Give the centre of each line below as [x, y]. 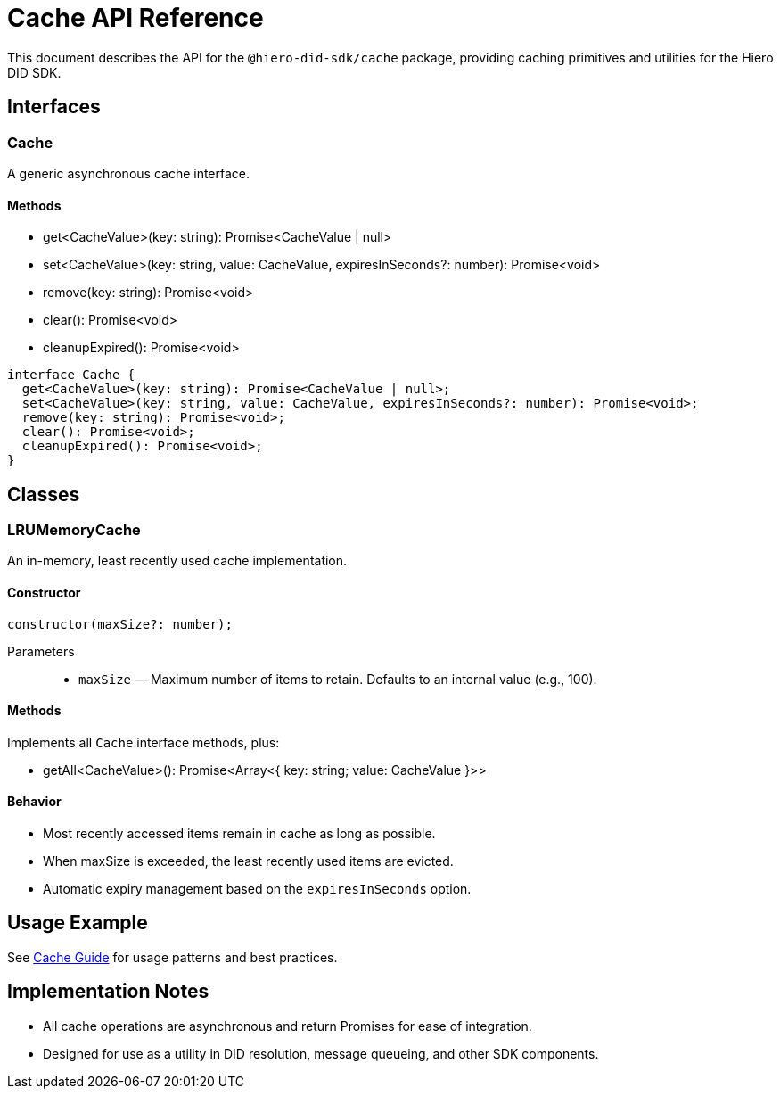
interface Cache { [71, 375]
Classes [44, 494]
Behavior [34, 802]
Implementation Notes [108, 992]
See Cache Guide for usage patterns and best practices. [172, 957]
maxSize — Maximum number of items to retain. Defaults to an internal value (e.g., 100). [338, 679]
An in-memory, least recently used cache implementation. [177, 561]
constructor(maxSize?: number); [120, 624]
